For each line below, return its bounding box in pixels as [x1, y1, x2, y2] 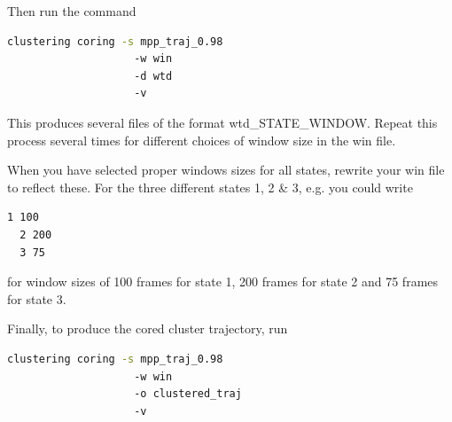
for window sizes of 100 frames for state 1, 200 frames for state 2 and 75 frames [7, 272, 439, 291]
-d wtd [134, 69, 173, 82]
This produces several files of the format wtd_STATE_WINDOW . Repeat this [7, 113, 438, 131]
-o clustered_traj [134, 387, 242, 401]
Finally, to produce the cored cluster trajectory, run [7, 319, 288, 338]
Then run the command [7, 2, 136, 20]
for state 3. [7, 289, 66, 308]
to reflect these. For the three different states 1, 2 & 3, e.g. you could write [7, 177, 413, 196]
